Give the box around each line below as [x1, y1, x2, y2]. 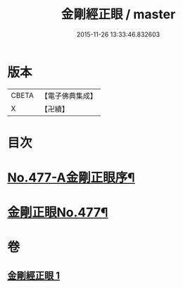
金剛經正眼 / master [61, 6, 176, 23]
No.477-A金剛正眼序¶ [7, 170, 135, 186]
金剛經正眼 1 [7, 269, 61, 282]
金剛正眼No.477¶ [7, 205, 108, 220]
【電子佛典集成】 [40, 91, 97, 101]
